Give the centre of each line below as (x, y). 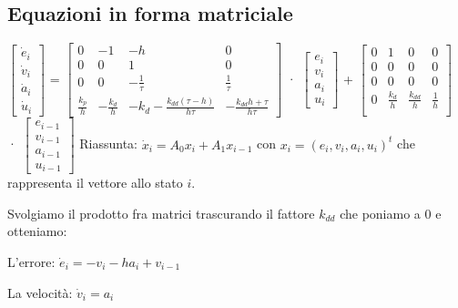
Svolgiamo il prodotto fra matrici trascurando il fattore (161, 213)
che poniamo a (380, 213)
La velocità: (40, 292)
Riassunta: (108, 144)
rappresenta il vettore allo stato (95, 183)
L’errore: (31, 261)
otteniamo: (37, 231)
